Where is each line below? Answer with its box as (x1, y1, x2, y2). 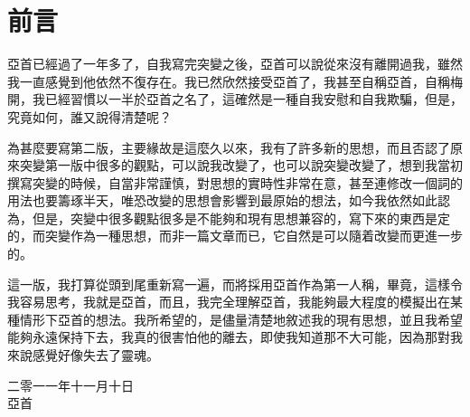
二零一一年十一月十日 (7, 375, 134, 394)
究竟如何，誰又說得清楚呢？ (7, 107, 172, 126)
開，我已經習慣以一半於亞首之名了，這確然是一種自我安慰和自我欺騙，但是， (7, 90, 463, 109)
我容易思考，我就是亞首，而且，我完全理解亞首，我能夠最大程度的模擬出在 (7, 292, 450, 311)
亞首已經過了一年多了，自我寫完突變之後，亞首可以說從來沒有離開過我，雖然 (7, 54, 463, 73)
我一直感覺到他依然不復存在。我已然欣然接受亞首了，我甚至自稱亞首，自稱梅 (7, 71, 463, 90)
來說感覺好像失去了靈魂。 (7, 346, 159, 365)
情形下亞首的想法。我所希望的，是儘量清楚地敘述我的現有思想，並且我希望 (19, 309, 463, 328)
